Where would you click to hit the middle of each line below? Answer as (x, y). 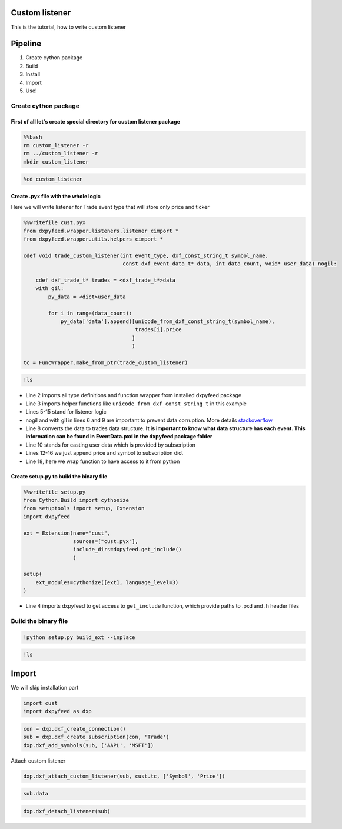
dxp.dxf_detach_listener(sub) (67, 811)
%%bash (33, 137)
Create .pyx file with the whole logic (56, 196)
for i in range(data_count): (90, 313)
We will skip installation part (45, 687)
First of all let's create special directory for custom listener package (96, 121)
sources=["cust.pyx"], (105, 541)
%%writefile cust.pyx (54, 223)
